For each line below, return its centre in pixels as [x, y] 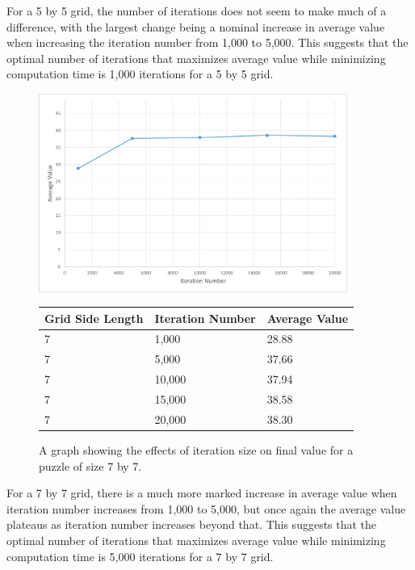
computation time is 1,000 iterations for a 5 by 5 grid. [140, 74]
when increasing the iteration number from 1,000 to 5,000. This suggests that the [207, 42]
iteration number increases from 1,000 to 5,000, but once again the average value [206, 508]
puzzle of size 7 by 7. [90, 465]
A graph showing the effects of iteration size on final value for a [196, 449]
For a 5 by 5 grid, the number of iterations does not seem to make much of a [197, 10]
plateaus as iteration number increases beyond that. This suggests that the [192, 524]
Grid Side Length [94, 318]
